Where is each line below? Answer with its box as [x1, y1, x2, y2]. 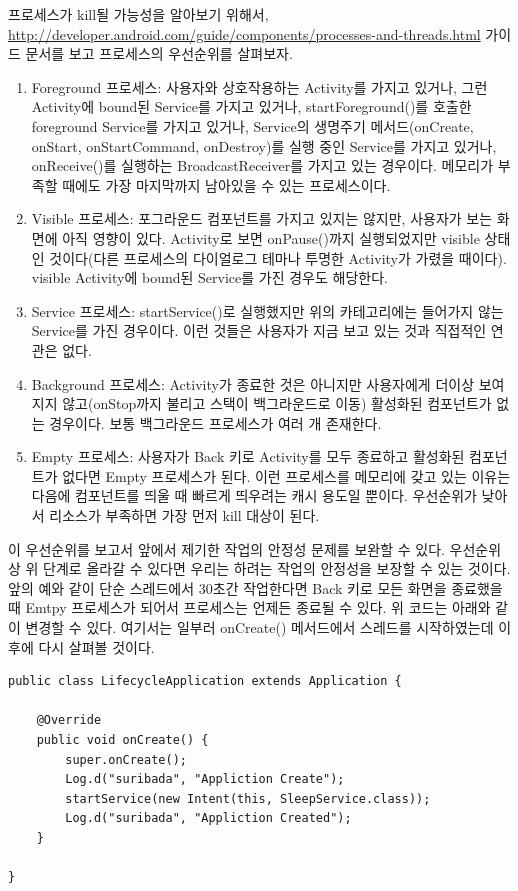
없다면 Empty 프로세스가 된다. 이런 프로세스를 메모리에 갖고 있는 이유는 [62, 465, 511, 486]
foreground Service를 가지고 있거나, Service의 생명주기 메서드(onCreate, [31, 115, 474, 136]
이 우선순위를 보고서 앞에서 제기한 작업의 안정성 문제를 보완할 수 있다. [8, 538, 445, 559]
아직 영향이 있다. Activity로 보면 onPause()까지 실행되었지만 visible [62, 227, 480, 248]
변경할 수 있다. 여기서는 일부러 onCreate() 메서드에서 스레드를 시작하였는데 [25, 617, 494, 638]
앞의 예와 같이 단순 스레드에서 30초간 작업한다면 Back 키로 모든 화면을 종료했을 [8, 577, 503, 598]
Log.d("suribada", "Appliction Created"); [65, 811, 352, 826]
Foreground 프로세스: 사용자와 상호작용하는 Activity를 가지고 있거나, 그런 [31, 76, 488, 97]
